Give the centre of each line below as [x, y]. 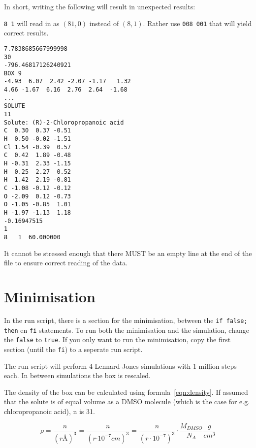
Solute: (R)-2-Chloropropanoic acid [64, 122]
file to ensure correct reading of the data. [66, 263]
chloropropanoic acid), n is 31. [49, 411]
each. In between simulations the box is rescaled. [77, 375]
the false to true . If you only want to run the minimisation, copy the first [117, 339]
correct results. [26, 33]
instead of [104, 23]
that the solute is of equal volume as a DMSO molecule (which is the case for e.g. [127, 401]
